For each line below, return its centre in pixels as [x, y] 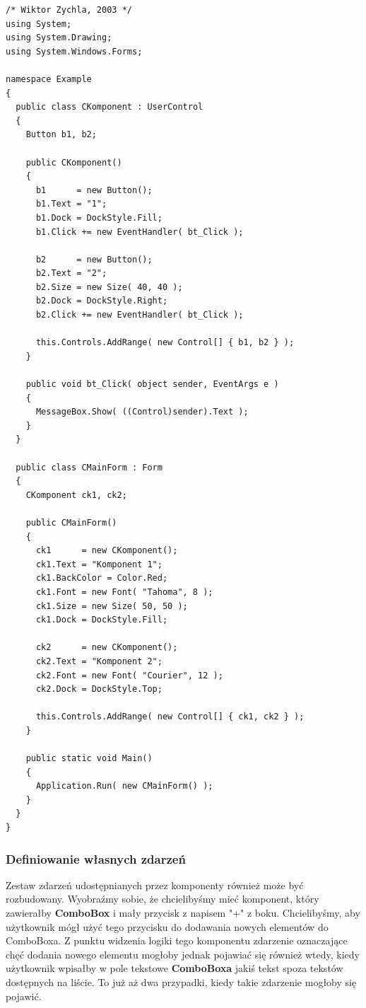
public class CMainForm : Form [89, 467]
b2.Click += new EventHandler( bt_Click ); [140, 315]
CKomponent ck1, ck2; [76, 495]
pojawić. [24, 996]
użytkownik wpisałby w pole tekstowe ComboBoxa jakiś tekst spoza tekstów [175, 968]
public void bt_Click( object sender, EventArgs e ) [152, 384]
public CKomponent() [74, 162]
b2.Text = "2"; [71, 273]
